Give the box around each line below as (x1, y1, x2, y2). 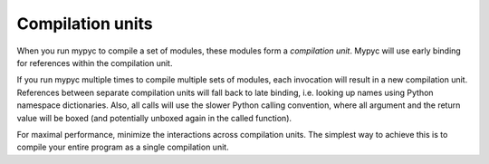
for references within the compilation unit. (16, 57, 173, 68)
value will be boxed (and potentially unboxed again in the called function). (16, 112, 292, 123)
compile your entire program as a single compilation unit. (16, 141, 230, 153)
